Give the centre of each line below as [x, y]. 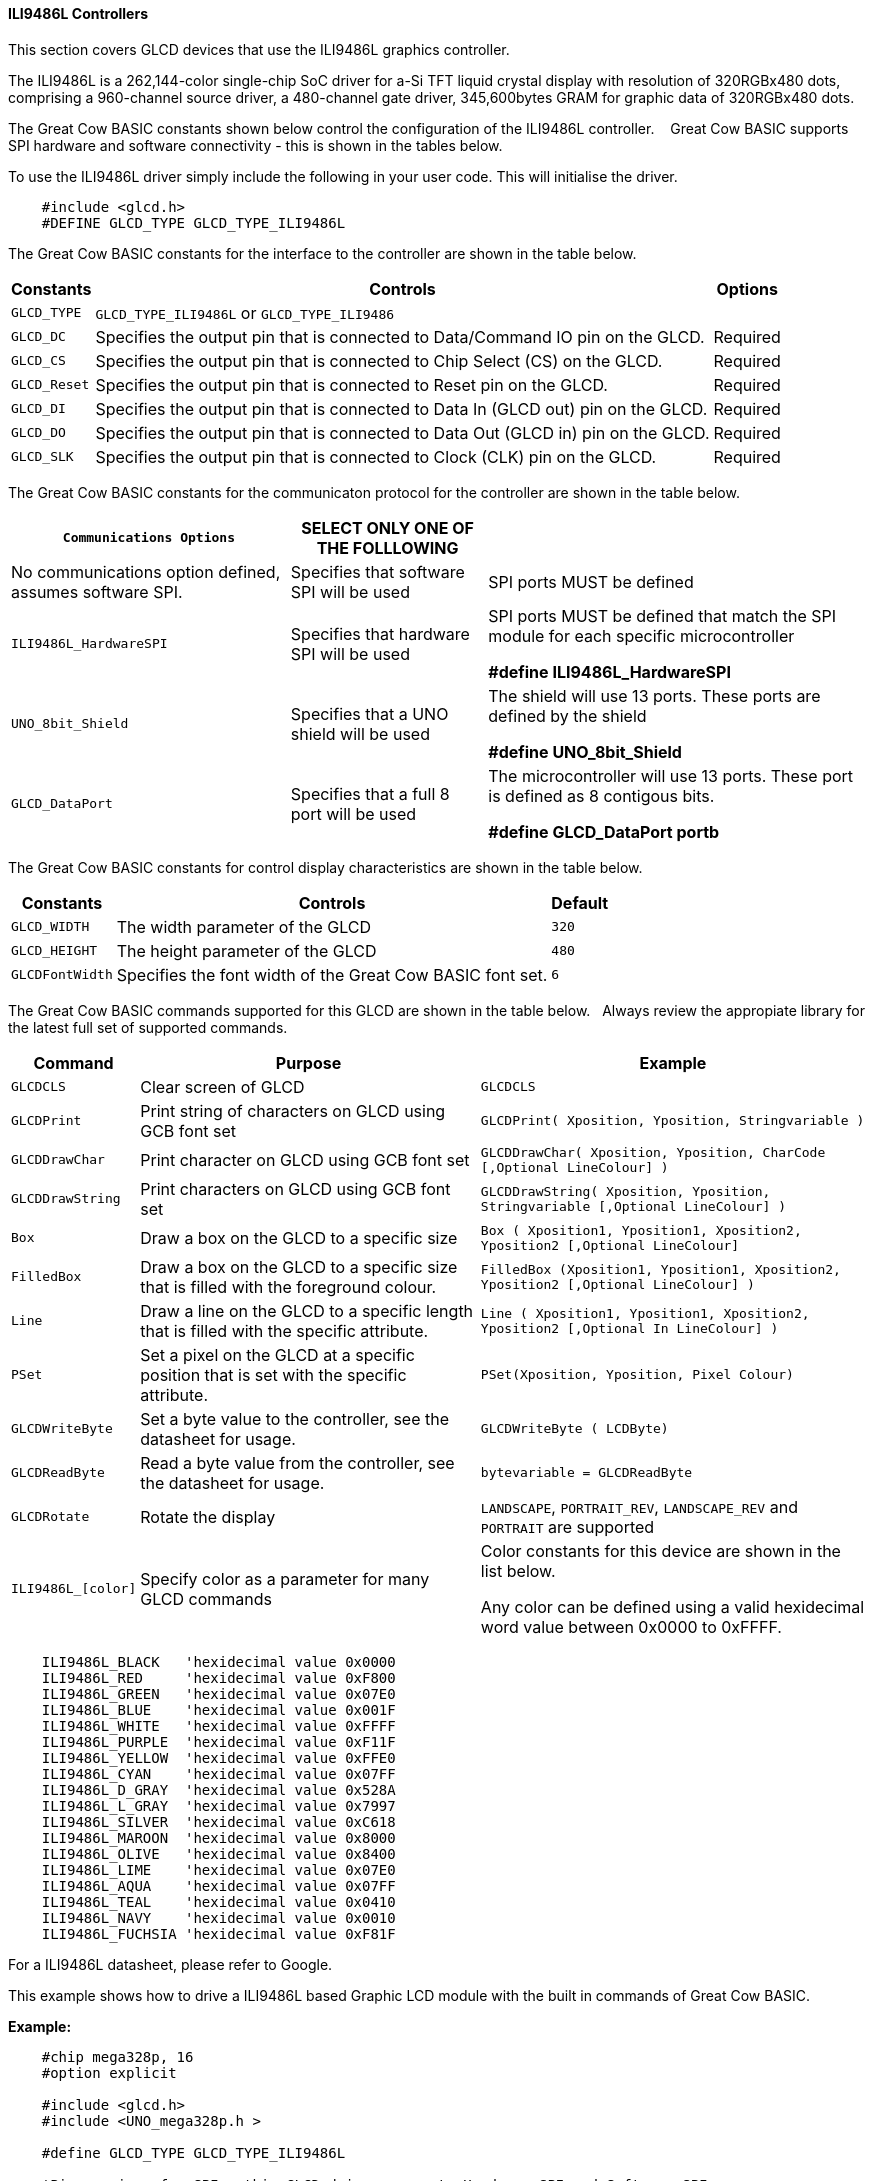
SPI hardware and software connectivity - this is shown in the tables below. [255, 145]
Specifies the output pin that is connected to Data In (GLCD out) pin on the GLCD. [401, 408]
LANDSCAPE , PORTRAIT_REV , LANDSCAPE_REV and [639, 1506]
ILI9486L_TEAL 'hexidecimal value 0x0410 [218, 1901]
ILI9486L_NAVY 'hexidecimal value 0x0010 [218, 1917]
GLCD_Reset [50, 385]
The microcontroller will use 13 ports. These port [671, 775]
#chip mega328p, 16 [117, 2056]
